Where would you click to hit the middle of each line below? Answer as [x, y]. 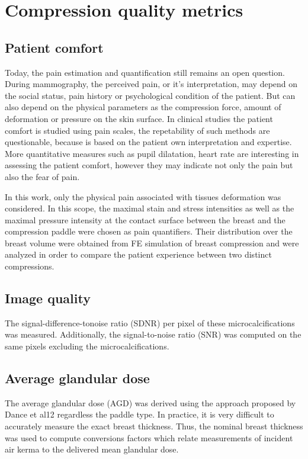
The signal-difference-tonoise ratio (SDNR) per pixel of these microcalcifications [150, 322]
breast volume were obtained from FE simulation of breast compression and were [152, 243]
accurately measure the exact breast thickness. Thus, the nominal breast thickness [154, 426]
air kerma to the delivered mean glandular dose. [92, 449]
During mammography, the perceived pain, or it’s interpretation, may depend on [151, 84]
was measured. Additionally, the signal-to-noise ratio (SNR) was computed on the [153, 334]
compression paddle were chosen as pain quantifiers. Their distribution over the [149, 231]
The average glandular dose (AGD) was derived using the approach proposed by [150, 402]
